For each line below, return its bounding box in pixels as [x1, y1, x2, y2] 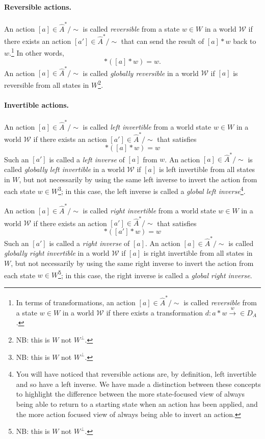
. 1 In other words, [9, 46, 64, 58]
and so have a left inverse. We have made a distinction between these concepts [16, 378, 261, 389]
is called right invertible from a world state [83, 205, 216, 216]
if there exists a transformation [106, 307, 203, 318]
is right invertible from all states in [143, 248, 253, 258]
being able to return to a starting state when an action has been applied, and [16, 399, 258, 409]
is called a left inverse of [49, 154, 125, 164]
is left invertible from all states [158, 163, 255, 174]
